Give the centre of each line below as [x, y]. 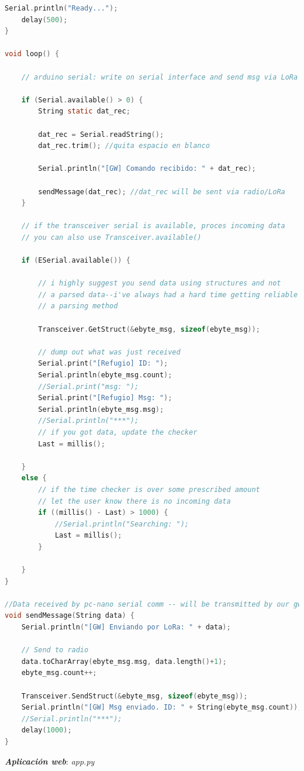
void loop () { [32, 54]
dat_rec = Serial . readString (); [101, 134]
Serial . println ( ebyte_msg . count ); [105, 375]
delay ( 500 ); [44, 20]
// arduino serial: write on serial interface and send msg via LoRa [160, 77]
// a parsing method [78, 306]
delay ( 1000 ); [46, 730]
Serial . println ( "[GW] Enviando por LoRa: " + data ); [126, 627]
